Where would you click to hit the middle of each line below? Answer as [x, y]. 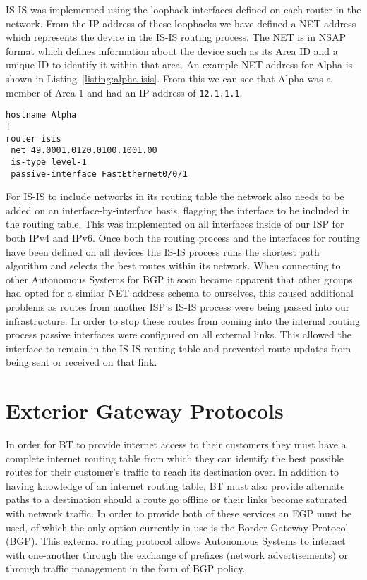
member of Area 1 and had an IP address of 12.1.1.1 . [124, 92]
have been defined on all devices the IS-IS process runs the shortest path [163, 251]
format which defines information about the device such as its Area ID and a [172, 50]
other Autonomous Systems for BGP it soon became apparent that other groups [179, 279]
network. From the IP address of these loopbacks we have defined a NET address [181, 23]
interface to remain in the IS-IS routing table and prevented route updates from [179, 348]
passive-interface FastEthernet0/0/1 [99, 174]
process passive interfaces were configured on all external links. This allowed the [179, 334]
